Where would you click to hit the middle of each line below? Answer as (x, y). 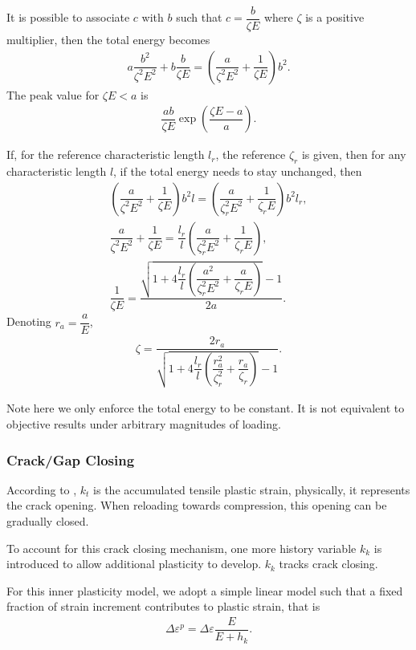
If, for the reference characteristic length (106, 154)
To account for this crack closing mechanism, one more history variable (181, 548)
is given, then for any (354, 154)
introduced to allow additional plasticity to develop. (134, 564)
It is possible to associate (68, 17)
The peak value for (53, 94)
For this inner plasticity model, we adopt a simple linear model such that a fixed (205, 590)
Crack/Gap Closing (71, 459)
